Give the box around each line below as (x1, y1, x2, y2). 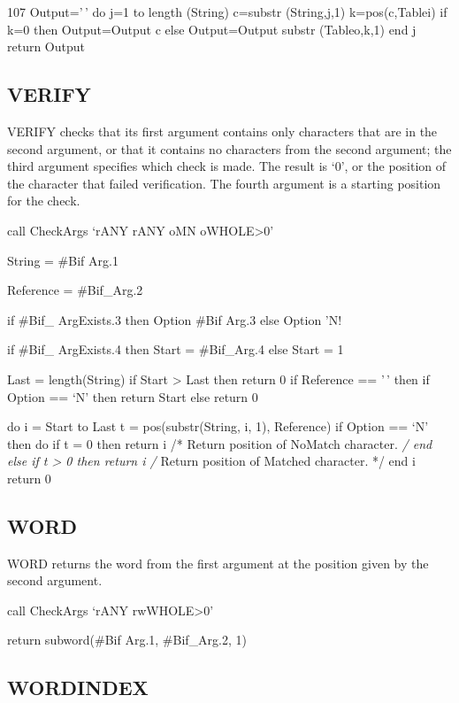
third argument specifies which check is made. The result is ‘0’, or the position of (7, 157, 447, 175)
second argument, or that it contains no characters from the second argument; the (7, 139, 452, 158)
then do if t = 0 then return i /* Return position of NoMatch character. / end (7, 434, 432, 452)
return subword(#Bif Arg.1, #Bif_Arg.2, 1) (7, 630, 247, 649)
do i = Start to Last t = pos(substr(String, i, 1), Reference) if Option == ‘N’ (7, 417, 429, 436)
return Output (7, 37, 86, 56)
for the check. (7, 191, 80, 210)
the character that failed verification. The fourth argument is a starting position (7, 174, 441, 192)
